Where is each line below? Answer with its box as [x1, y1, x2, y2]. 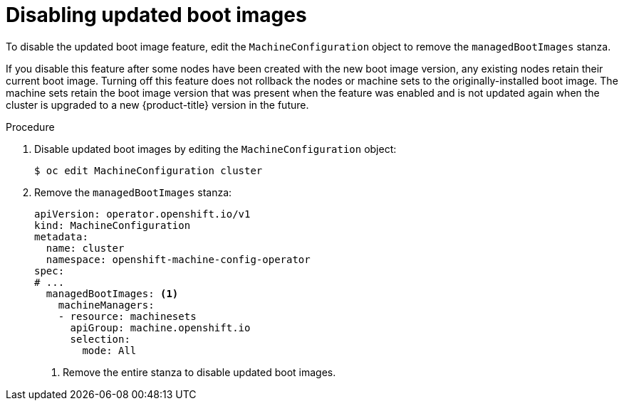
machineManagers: [58, 299, 155, 311]
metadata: [34, 230, 88, 242]
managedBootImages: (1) [46, 287, 179, 299]
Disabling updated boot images [6, 3, 307, 27]
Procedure [6, 120, 55, 133]
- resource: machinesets [58, 310, 197, 322]
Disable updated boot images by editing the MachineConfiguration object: [34, 142, 397, 155]
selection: [70, 333, 130, 345]
